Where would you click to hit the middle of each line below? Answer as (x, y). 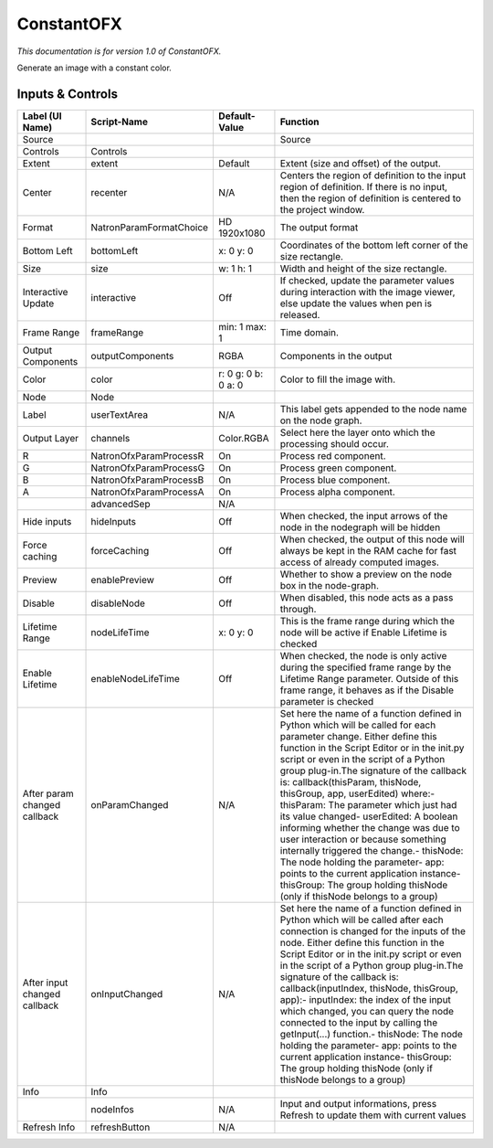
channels (110, 438)
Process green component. (338, 468)
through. (298, 609)
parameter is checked (327, 701)
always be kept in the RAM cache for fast (368, 550)
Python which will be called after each (362, 919)
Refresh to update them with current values (373, 1115)
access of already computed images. (360, 562)
